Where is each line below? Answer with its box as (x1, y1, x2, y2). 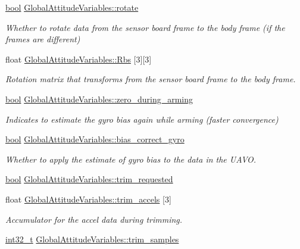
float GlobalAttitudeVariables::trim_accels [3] (5, 192, 171, 205)
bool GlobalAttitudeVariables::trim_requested (5, 173, 173, 185)
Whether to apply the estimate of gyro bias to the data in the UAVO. (5, 152, 257, 165)
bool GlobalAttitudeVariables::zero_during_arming (5, 92, 193, 105)
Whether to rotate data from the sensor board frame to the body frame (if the (5, 21, 285, 33)
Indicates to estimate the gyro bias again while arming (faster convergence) (5, 113, 279, 125)
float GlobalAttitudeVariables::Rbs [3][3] (5, 52, 152, 65)
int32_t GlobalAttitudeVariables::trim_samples (5, 233, 179, 245)
